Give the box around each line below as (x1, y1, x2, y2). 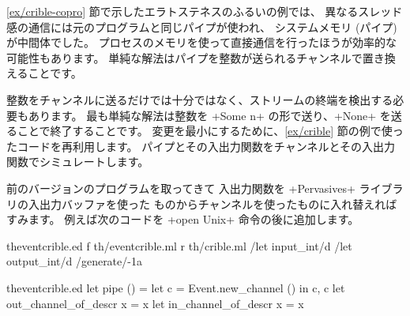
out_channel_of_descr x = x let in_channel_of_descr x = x (6, 295, 304, 311)
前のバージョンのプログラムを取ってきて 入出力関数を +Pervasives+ (6, 179, 355, 196)
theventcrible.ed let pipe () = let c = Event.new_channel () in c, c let (6, 279, 345, 295)
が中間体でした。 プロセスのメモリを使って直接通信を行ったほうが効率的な (6, 34, 397, 51)
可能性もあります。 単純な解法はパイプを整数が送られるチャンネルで (6, 49, 363, 66)
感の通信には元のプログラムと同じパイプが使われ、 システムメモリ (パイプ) (6, 18, 397, 35)
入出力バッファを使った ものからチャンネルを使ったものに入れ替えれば (28, 195, 397, 212)
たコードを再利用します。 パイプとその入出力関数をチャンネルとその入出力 (6, 137, 395, 154)
